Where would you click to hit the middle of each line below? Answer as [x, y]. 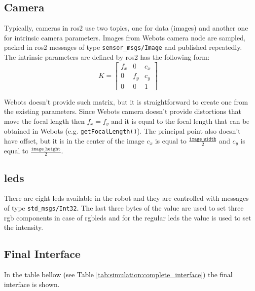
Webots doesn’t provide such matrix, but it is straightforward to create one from [126, 101]
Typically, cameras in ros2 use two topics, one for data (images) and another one [126, 28]
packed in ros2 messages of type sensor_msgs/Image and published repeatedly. [123, 47]
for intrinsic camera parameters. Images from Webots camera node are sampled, [125, 37]
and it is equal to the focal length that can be [180, 121]
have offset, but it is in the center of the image [74, 140]
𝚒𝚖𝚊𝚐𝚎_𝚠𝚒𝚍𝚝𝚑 [203, 139]
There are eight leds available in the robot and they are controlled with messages [126, 198]
